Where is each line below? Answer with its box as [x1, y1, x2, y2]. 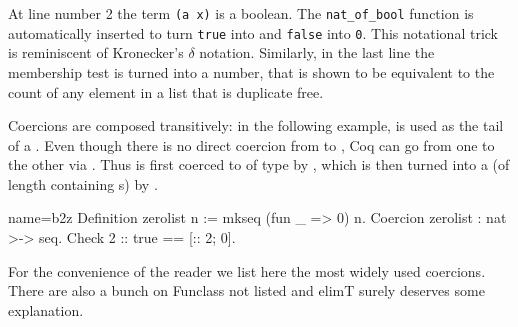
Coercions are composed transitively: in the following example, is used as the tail [8, 115, 504, 136]
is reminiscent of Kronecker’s [8, 42, 184, 63]
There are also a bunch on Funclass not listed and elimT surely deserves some [8, 280, 485, 301]
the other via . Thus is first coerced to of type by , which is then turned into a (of [8, 154, 510, 175]
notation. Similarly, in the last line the [199, 42, 435, 63]
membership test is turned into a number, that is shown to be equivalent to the [8, 61, 495, 82]
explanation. [8, 299, 84, 320]
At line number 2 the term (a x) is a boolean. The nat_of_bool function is [8, 3, 474, 23]
